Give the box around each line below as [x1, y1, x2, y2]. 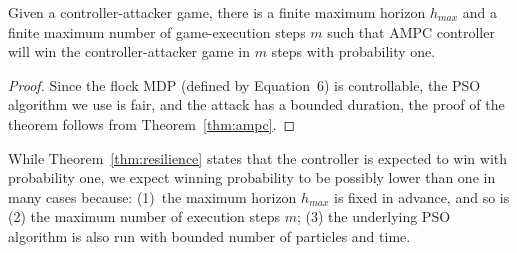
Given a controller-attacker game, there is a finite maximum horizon [8, 2, 426, 22]
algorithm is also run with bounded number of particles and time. [8, 225, 411, 246]
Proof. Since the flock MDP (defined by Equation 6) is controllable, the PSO [8, 74, 481, 95]
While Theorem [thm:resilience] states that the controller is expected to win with [8, 147, 507, 168]
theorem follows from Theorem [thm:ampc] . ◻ [8, 113, 296, 134]
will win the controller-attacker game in [8, 41, 250, 62]
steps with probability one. [271, 41, 436, 62]
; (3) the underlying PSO [296, 206, 451, 227]
